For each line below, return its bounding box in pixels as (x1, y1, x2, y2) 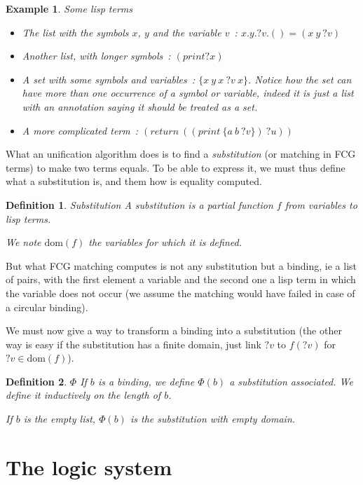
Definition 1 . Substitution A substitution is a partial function (6, 197, 273, 212)
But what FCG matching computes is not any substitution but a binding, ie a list (6, 258, 357, 273)
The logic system (6, 452, 172, 481)
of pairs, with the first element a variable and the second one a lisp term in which (6, 272, 356, 287)
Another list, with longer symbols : (22, 48, 171, 63)
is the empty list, (23, 411, 96, 426)
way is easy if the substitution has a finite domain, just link (6, 336, 261, 351)
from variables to (285, 197, 357, 212)
